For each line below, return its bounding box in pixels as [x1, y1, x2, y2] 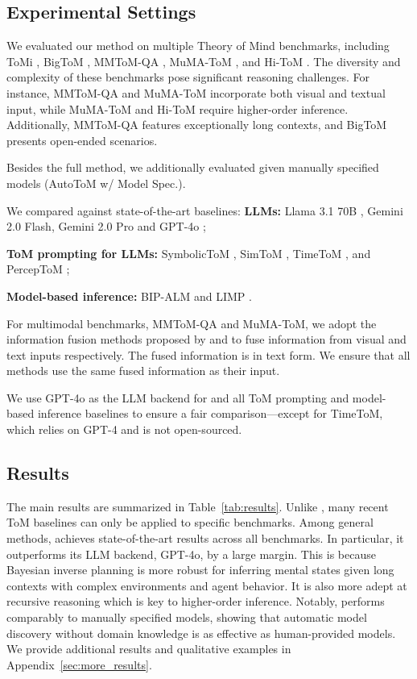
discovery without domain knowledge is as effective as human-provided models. [6, 624, 396, 641]
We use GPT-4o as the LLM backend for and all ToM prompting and [6, 389, 349, 406]
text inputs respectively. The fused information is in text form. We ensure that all [6, 346, 411, 363]
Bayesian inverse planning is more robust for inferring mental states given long [6, 561, 394, 578]
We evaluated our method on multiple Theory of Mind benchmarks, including [6, 37, 390, 54]
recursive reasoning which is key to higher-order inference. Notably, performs [6, 593, 385, 610]
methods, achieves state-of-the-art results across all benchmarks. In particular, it [6, 530, 404, 547]
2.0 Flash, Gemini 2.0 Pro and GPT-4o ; [6, 218, 206, 235]
